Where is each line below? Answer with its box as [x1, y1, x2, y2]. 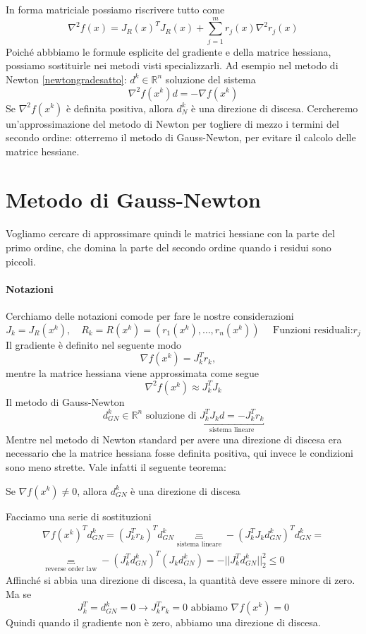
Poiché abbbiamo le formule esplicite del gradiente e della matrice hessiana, [6, 44, 331, 59]
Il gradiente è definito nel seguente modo [6, 337, 181, 352]
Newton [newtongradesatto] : [6, 71, 127, 86]
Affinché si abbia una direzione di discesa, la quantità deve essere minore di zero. [6, 573, 355, 587]
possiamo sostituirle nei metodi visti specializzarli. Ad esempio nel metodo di [6, 58, 338, 73]
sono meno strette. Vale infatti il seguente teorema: [6, 459, 226, 474]
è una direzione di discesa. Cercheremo [191, 100, 358, 115]
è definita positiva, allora [66, 100, 173, 115]
